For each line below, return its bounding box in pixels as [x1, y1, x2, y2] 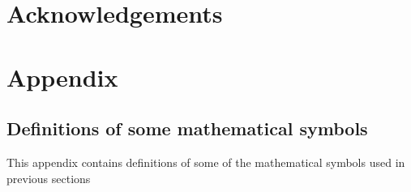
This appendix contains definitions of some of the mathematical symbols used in [6, 153, 405, 170]
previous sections [6, 169, 91, 186]
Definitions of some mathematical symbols [6, 116, 368, 141]
